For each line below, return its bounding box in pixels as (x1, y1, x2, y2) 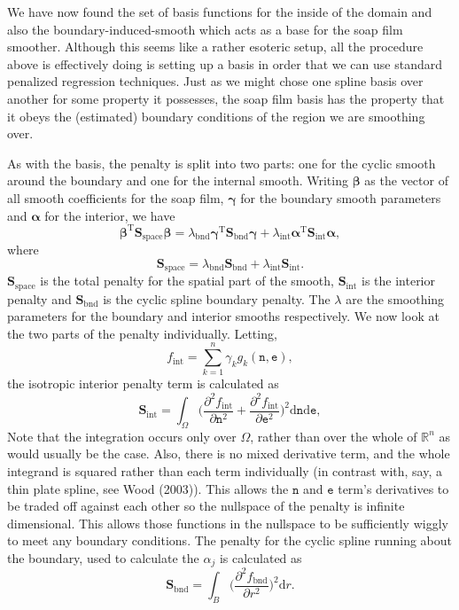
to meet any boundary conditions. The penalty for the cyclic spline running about (7, 531, 452, 550)
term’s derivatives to (338, 479, 449, 497)
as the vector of (364, 171, 448, 190)
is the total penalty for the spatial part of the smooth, (40, 271, 334, 290)
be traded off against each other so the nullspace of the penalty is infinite (7, 497, 405, 515)
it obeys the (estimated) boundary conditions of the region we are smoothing (7, 106, 425, 125)
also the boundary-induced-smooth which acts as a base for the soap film (7, 20, 403, 38)
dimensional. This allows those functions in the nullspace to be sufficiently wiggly (7, 513, 448, 532)
